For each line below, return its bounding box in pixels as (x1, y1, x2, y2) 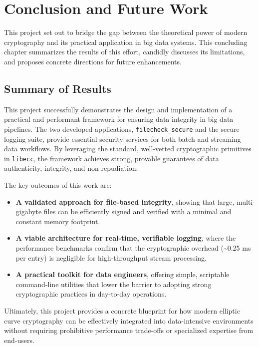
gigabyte (15, 206, 42, 217)
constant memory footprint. (15, 216, 100, 226)
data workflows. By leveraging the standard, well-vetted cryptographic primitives (4, 143, 252, 154)
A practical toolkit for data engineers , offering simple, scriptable (15, 269, 230, 280)
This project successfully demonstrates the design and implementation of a (4, 104, 233, 114)
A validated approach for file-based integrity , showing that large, (15, 196, 235, 207)
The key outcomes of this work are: (4, 179, 112, 190)
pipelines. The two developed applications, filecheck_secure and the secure (4, 123, 240, 134)
